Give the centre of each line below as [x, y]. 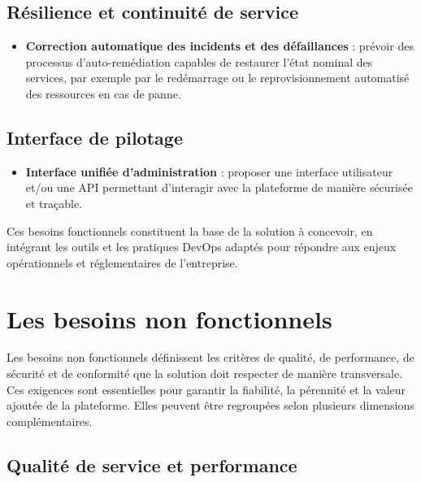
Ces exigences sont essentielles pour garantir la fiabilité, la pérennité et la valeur [206, 389]
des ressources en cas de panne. [103, 93]
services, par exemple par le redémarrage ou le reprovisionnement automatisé [217, 78]
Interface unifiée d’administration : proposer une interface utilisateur [209, 171]
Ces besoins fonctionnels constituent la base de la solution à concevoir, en [190, 230]
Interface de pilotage [95, 137]
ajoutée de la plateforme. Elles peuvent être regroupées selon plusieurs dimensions [210, 405]
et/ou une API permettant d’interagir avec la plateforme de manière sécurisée [219, 187]
